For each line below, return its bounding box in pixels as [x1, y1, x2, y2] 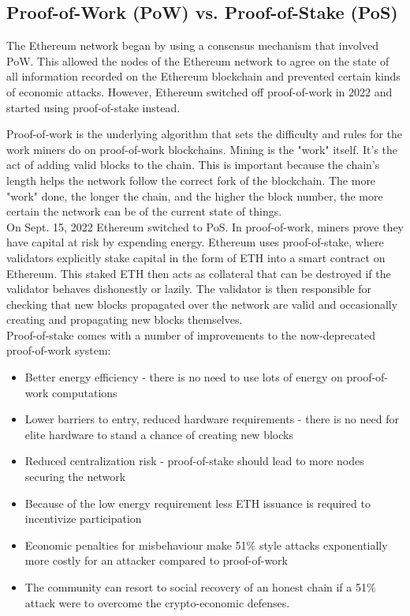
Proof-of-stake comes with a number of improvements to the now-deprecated [6, 326, 375, 343]
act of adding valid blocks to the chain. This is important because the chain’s [6, 156, 380, 173]
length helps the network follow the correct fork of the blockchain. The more [6, 171, 376, 188]
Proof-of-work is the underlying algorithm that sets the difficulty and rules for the [6, 126, 403, 142]
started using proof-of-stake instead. [6, 99, 181, 115]
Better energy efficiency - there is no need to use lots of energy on [24, 369, 343, 385]
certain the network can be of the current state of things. [6, 203, 282, 220]
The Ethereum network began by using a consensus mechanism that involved [6, 37, 378, 54]
